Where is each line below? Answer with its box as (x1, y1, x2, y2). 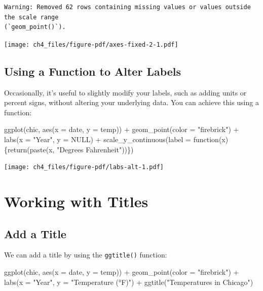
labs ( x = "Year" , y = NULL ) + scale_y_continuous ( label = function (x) (4, 134, 229, 145)
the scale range (4, 13, 59, 21)
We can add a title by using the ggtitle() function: (4, 249, 167, 260)
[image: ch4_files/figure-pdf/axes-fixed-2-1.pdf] (4, 41, 178, 48)
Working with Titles (4, 191, 148, 212)
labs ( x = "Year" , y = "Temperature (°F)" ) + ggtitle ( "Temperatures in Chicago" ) (4, 276, 253, 287)
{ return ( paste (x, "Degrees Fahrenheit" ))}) (4, 144, 134, 154)
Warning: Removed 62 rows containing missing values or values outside (4, 4, 251, 11)
